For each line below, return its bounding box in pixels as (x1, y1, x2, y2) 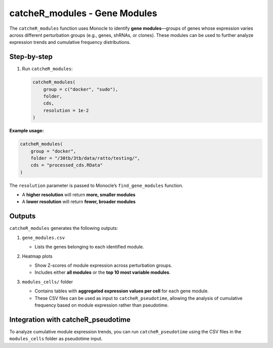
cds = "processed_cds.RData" (30, 162, 103, 168)
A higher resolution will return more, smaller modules (22, 192, 136, 198)
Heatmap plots (22, 253, 53, 259)
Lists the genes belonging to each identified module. (34, 244, 144, 250)
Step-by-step (9, 53, 53, 61)
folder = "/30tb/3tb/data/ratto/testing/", (30, 155, 140, 161)
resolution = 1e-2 (43, 108, 89, 113)
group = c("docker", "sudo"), (43, 86, 118, 92)
